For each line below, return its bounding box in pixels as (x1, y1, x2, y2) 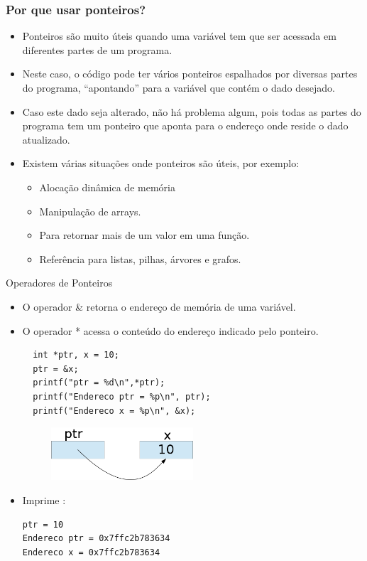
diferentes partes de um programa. (22, 42, 172, 57)
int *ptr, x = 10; (33, 350, 119, 360)
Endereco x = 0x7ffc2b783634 (22, 547, 160, 557)
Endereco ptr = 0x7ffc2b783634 (22, 533, 170, 544)
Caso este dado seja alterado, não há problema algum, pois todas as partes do (22, 104, 361, 119)
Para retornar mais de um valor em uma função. (39, 228, 250, 242)
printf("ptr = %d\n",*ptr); (33, 378, 165, 388)
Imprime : (22, 492, 66, 507)
